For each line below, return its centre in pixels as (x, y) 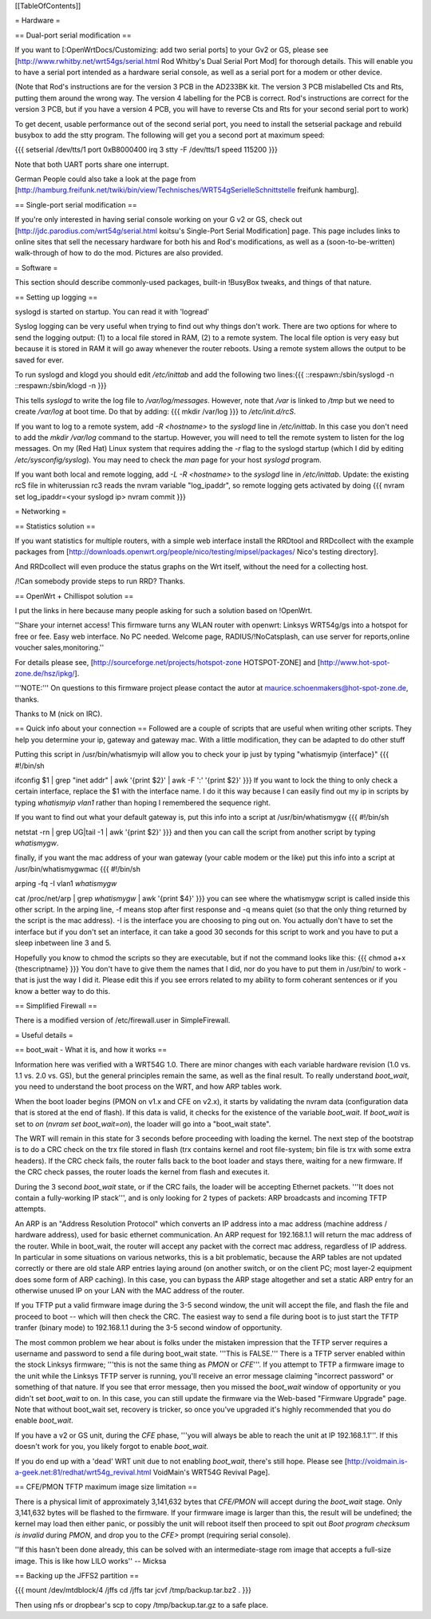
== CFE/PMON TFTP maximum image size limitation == (106, 1487)
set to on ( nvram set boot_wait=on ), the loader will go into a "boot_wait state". (143, 1124)
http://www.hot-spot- (355, 662)
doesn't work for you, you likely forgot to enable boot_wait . (112, 1447)
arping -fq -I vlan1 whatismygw (66, 884)
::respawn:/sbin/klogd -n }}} (61, 386)
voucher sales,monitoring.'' (59, 647)
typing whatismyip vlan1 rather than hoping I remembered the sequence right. (143, 802)
